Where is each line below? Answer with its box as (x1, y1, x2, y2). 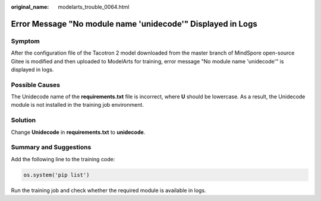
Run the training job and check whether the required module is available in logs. (11, 187, 206, 194)
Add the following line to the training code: (11, 155, 115, 162)
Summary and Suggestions (11, 143, 92, 151)
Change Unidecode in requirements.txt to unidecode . (11, 128, 146, 136)
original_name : (11, 4, 49, 10)
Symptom (11, 37, 40, 45)
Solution (11, 116, 36, 125)
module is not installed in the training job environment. (11, 101, 144, 109)
